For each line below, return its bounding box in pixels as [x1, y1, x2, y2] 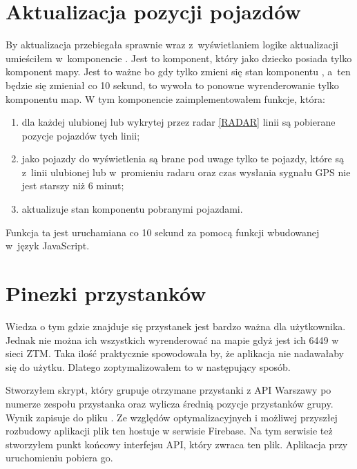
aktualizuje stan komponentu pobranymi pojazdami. [21, 202, 243, 216]
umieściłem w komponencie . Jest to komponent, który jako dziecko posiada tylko [6, 50, 352, 65]
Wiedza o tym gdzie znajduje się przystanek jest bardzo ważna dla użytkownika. [6, 318, 346, 333]
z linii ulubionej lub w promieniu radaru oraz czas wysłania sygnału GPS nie [21, 164, 351, 179]
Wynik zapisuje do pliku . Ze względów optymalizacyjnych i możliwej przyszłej [6, 410, 338, 424]
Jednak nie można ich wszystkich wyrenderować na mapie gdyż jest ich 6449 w [6, 332, 339, 347]
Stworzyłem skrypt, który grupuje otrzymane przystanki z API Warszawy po [6, 383, 331, 397]
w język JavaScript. [6, 238, 90, 253]
